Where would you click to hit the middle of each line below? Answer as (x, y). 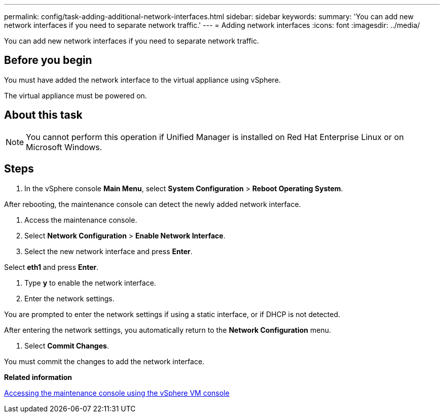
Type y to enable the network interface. (90, 283)
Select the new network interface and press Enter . (108, 251)
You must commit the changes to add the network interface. (104, 361)
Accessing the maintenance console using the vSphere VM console (117, 393)
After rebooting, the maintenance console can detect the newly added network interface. (153, 204)
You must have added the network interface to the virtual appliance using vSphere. (142, 80)
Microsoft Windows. (64, 147)
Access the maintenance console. (81, 220)
